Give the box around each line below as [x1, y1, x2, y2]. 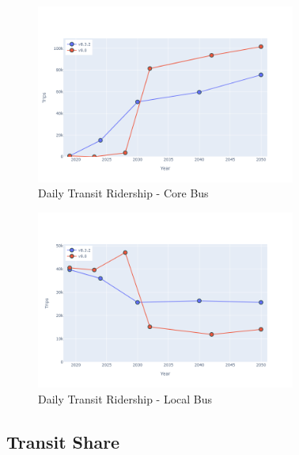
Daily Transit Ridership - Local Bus [38, 390, 213, 407]
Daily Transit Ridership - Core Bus [38, 185, 209, 201]
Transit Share [6, 429, 120, 453]
